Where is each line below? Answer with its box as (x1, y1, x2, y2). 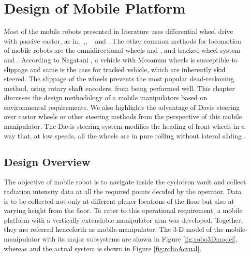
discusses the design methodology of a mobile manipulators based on (4, 92, 207, 103)
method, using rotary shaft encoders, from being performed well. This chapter (4, 83, 235, 93)
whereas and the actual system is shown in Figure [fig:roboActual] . (4, 243, 202, 253)
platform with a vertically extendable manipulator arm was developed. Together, (4, 214, 243, 225)
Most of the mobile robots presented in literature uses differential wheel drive (4, 26, 233, 36)
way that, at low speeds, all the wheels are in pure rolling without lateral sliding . (4, 130, 246, 140)
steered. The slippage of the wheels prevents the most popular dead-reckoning (4, 74, 234, 84)
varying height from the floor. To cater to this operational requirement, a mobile (4, 205, 243, 215)
